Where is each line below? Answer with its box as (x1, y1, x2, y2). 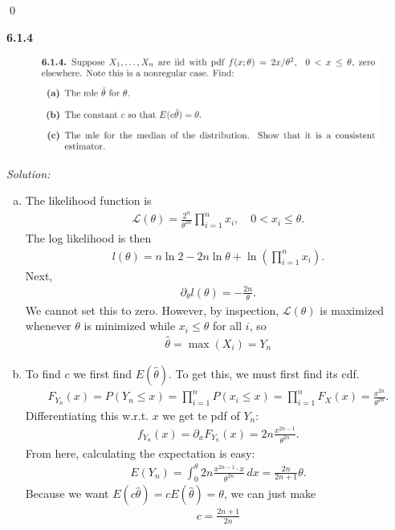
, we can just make (223, 485, 316, 502)
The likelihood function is (25, 192, 152, 209)
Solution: (6, 165, 51, 181)
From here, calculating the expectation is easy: (25, 444, 255, 461)
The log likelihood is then (25, 229, 152, 246)
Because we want (25, 485, 109, 502)
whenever (25, 317, 71, 334)
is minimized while (83, 317, 176, 334)
